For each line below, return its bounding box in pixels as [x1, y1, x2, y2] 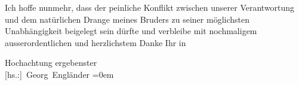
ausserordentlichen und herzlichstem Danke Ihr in [5, 36, 186, 48]
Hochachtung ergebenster [5, 56, 97, 69]
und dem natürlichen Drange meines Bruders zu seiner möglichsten [5, 13, 249, 25]
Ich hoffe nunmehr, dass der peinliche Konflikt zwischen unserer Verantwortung [5, 1, 295, 13]
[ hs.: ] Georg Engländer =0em [5, 68, 114, 80]
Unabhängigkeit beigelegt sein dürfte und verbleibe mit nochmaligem [5, 25, 257, 37]
